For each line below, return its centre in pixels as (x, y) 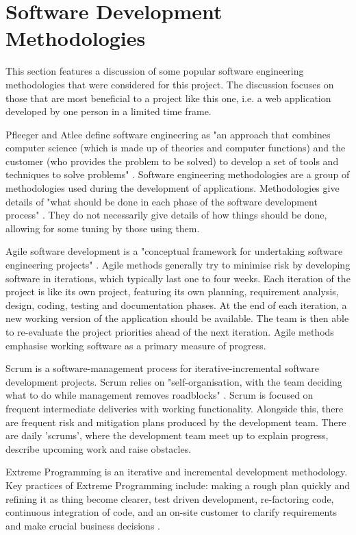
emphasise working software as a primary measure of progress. (136, 345)
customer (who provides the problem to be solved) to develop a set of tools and (172, 161)
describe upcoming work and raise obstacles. (99, 448)
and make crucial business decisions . (83, 525)
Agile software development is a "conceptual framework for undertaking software (174, 251)
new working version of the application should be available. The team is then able (177, 318)
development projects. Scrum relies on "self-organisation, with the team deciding (174, 381)
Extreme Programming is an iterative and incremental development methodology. (177, 472)
